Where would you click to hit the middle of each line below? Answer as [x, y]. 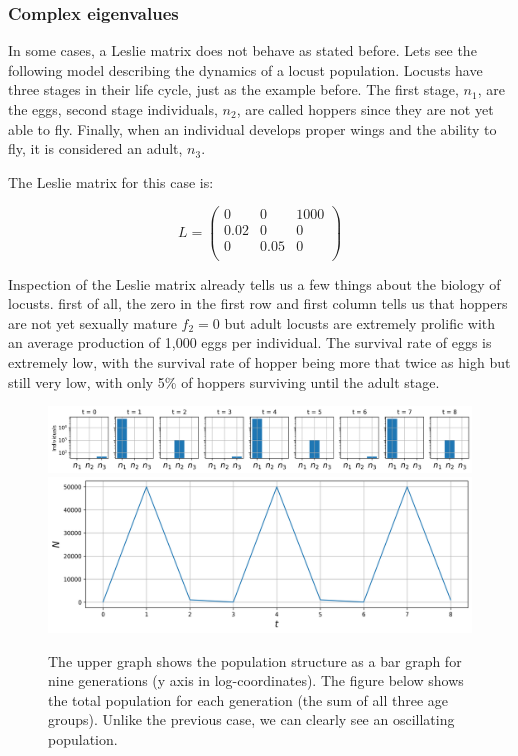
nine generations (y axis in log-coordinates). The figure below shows [256, 680]
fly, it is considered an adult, [95, 148]
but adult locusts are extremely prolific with [360, 322]
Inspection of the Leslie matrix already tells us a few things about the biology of [254, 283]
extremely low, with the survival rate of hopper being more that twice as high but [259, 361]
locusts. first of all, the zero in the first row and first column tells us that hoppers [258, 303]
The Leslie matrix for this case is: [111, 181]
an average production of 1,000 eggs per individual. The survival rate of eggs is [250, 342]
